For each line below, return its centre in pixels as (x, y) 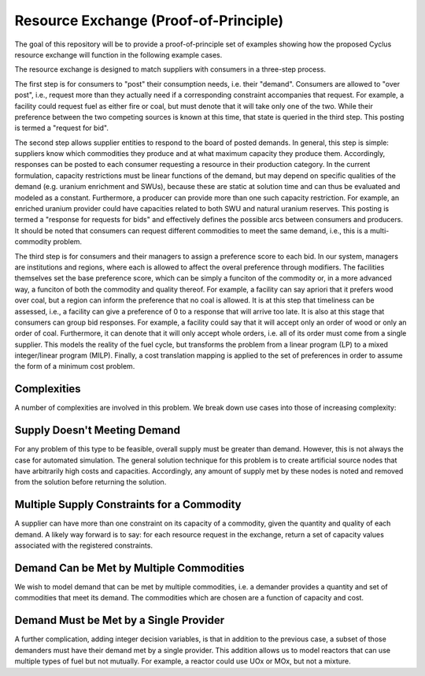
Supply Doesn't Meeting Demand (98, 431)
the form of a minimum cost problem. (75, 366)
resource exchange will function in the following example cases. (118, 54)
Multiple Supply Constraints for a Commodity (128, 505)
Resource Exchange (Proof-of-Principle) (149, 20)
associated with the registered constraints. (84, 546)
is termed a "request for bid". (62, 128)
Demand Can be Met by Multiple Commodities (129, 568)
